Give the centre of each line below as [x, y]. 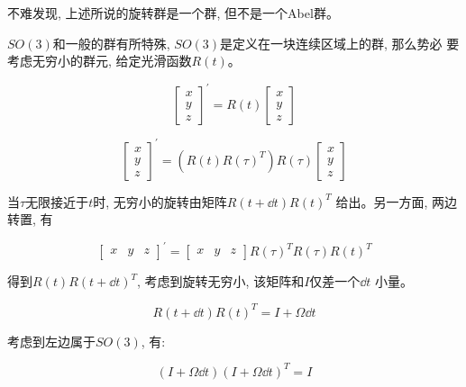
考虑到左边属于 [51, 341]
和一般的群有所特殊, [111, 43]
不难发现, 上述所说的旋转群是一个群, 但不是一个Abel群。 [173, 13]
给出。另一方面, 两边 [397, 201]
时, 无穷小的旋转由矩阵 [160, 201]
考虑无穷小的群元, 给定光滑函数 [100, 61]
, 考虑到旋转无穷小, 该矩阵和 [221, 281]
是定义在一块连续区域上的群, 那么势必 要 [340, 43]
